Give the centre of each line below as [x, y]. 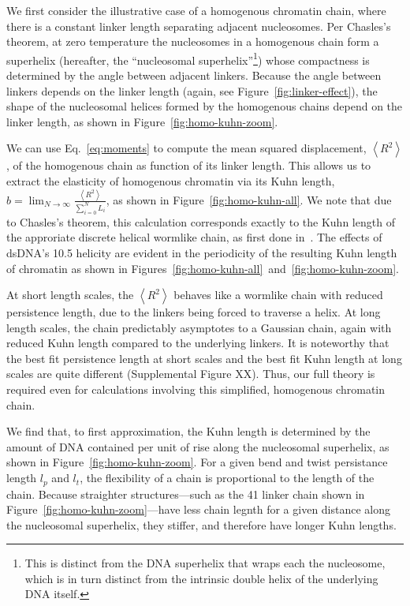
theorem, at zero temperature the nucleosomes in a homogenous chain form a [193, 41]
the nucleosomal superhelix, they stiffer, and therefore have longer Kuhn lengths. [201, 524]
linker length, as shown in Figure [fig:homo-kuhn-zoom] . [142, 121]
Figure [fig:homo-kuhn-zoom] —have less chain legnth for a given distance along [199, 509]
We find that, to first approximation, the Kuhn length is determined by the [188, 431]
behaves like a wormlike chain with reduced [278, 295]
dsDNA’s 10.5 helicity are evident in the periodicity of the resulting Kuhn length [202, 252]
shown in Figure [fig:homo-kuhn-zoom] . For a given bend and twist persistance [197, 462]
